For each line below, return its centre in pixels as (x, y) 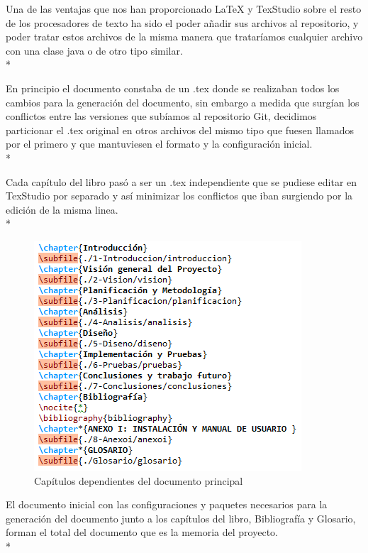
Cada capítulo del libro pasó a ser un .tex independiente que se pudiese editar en (182, 181)
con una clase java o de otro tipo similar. (94, 50)
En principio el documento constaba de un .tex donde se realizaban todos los (173, 88)
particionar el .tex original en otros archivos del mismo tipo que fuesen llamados (180, 130)
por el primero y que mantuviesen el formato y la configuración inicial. (159, 144)
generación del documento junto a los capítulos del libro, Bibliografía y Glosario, (181, 518)
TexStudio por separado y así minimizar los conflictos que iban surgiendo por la (179, 196)
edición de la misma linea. (62, 209)
